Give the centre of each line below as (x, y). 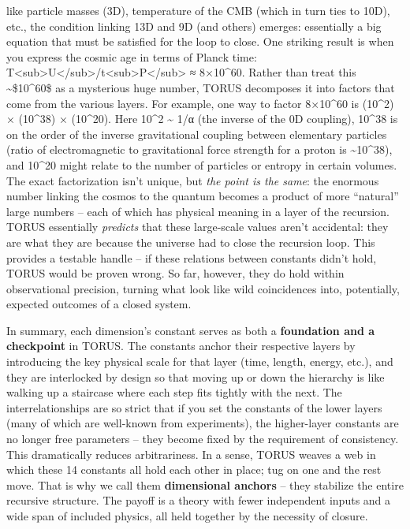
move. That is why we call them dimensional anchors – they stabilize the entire (205, 484)
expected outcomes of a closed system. (99, 304)
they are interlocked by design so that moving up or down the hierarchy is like (196, 376)
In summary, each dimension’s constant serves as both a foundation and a (191, 330)
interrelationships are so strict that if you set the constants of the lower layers (194, 407)
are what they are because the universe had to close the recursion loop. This (191, 242)
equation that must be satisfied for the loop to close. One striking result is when (200, 41)
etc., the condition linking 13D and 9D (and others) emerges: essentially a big (194, 26)
